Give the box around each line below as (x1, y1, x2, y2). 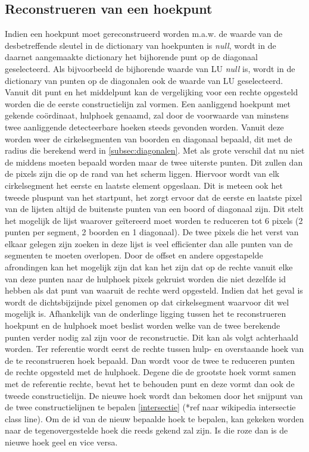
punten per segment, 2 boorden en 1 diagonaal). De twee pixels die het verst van (5, 226, 299, 238)
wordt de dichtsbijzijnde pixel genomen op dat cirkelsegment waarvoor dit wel (5, 295, 289, 308)
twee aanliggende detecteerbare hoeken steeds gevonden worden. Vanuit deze (5, 120, 284, 133)
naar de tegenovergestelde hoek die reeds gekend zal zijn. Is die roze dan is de (5, 424, 288, 437)
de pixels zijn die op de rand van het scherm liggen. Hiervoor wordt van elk (5, 167, 280, 180)
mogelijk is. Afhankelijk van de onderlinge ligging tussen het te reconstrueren (5, 307, 286, 320)
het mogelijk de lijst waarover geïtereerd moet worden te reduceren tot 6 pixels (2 (5, 214, 303, 226)
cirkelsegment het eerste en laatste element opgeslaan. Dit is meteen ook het (5, 179, 283, 191)
